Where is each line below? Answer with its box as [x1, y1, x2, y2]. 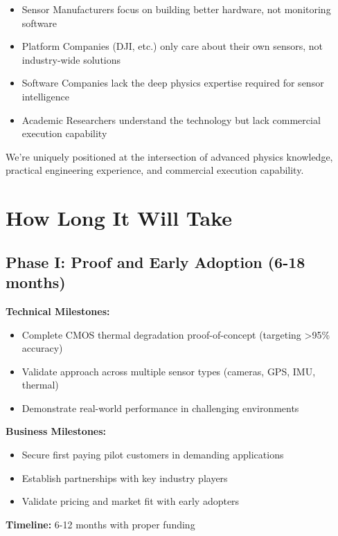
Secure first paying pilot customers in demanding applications [21, 447, 284, 462]
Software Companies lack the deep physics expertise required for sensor [21, 75, 324, 90]
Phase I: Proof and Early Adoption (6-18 [6, 251, 305, 272]
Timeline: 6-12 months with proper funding [6, 517, 195, 531]
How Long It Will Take [6, 204, 233, 232]
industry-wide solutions [21, 52, 121, 66]
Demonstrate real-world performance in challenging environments [21, 400, 299, 415]
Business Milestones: [6, 424, 107, 438]
